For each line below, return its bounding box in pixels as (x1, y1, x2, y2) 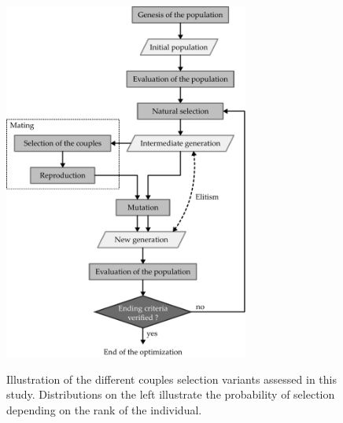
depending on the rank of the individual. (6, 401, 202, 417)
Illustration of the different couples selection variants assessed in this (6, 370, 337, 387)
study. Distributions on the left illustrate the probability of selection (6, 386, 335, 403)
